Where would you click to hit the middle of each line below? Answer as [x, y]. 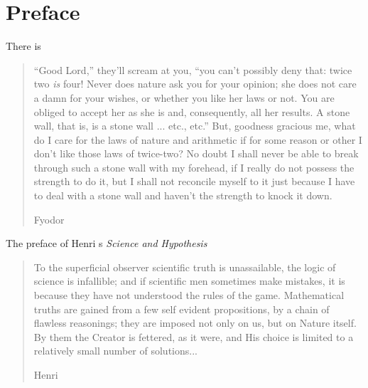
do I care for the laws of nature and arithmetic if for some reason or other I [198, 139]
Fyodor [49, 219]
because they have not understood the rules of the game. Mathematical [189, 295]
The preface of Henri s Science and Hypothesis [107, 243]
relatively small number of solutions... [115, 351]
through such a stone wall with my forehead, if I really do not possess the [194, 167]
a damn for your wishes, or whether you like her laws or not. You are [184, 97]
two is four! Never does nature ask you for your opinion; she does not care [195, 84]
